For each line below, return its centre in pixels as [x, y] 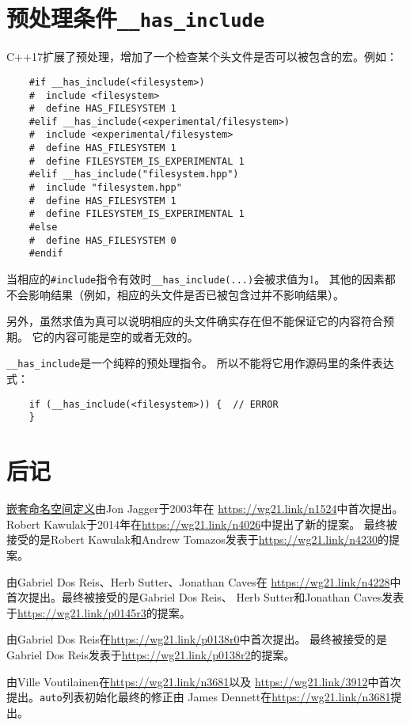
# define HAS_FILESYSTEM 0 [102, 240]
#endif [46, 254]
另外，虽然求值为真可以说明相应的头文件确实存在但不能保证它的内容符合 [195, 321]
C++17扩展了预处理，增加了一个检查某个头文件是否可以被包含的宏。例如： [202, 57]
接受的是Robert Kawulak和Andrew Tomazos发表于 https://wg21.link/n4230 [192, 539]
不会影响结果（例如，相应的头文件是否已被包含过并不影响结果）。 [175, 294]
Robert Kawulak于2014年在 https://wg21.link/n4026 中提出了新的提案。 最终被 [202, 524]
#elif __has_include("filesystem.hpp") [134, 175]
